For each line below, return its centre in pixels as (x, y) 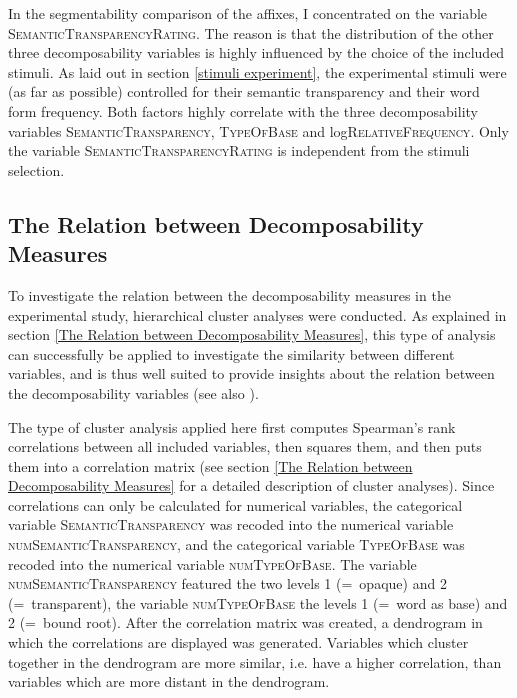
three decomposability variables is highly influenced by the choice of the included (256, 52)
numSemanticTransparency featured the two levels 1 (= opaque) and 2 (227, 583)
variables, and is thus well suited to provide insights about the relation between (251, 373)
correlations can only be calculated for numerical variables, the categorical (235, 504)
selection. (36, 169)
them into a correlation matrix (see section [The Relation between (210, 465)
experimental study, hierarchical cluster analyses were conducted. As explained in (257, 314)
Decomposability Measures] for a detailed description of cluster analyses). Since (251, 485)
